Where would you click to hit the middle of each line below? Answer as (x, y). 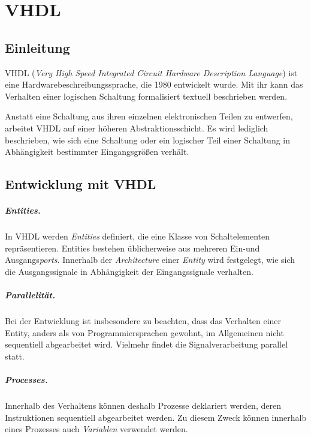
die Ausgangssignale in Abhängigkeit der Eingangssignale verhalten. (129, 271)
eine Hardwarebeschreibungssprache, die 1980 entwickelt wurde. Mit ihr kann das (154, 84)
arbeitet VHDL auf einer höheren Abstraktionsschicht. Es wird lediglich (137, 128)
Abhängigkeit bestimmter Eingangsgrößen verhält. (97, 152)
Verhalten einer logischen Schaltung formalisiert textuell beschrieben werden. (146, 96)
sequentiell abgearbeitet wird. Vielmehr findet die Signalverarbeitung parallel (147, 344)
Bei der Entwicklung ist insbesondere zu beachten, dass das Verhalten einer (143, 321)
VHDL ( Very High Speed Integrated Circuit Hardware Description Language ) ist (151, 72)
